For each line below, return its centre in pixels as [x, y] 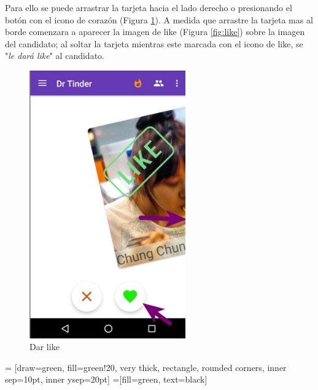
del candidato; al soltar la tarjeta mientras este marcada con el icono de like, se [154, 43]
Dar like [45, 347]
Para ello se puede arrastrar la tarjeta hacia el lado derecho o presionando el [149, 7]
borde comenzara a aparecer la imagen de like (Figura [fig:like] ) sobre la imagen [155, 32]
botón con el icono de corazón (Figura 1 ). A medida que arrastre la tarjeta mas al [159, 19]
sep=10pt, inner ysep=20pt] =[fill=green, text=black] [106, 379]
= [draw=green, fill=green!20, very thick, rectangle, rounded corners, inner [146, 367]
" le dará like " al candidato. [55, 56]
